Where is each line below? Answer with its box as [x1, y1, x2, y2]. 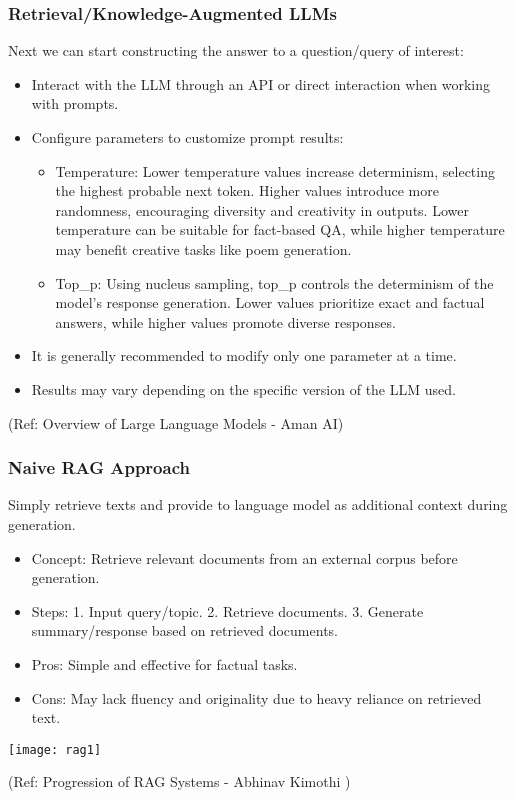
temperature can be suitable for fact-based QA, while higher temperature [55, 219, 505, 240]
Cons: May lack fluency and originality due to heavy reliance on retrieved [31, 687, 482, 708]
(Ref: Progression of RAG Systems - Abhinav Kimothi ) [8, 771, 351, 792]
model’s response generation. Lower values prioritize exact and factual [55, 292, 485, 313]
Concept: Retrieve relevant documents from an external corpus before [31, 547, 458, 568]
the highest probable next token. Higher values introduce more [55, 180, 439, 201]
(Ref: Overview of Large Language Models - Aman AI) [8, 412, 344, 433]
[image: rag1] [8, 742, 102, 757]
